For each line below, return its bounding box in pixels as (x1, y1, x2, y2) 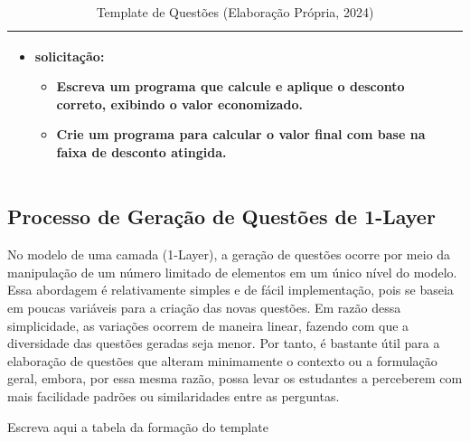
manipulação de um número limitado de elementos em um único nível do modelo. (7, 262, 457, 281)
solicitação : (34, 46, 105, 65)
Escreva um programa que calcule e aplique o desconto (56, 77, 405, 96)
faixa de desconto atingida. (56, 142, 227, 161)
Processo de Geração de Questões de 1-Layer (7, 202, 436, 230)
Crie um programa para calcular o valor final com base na (56, 125, 426, 144)
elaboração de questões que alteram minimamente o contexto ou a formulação (7, 351, 437, 370)
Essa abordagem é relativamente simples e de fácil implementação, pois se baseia (7, 280, 454, 299)
